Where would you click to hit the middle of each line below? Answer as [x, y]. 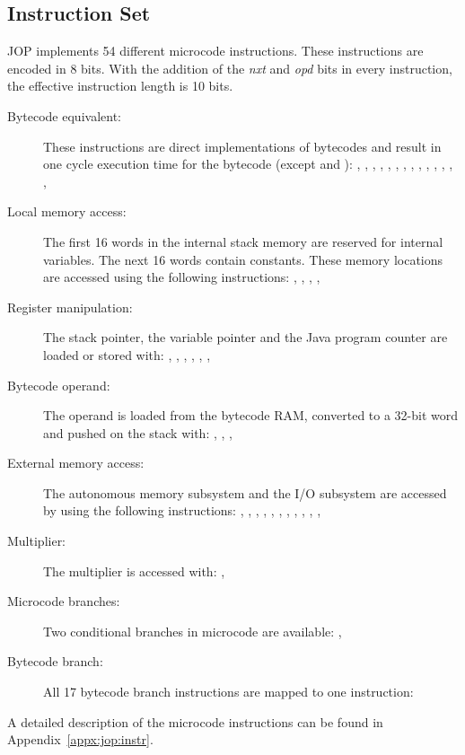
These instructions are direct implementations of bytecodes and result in [242, 146]
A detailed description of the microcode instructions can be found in [195, 721]
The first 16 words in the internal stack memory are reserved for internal [243, 241]
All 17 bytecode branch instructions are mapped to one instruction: [228, 692]
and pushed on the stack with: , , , [138, 432]
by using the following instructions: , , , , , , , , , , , [182, 510]
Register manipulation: [70, 307]
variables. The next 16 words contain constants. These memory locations [243, 259]
